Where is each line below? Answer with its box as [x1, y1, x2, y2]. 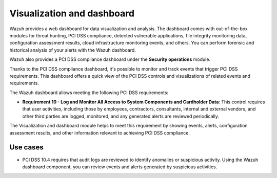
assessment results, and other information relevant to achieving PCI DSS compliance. [9, 129, 190, 136]
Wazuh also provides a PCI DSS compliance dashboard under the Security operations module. [9, 56, 210, 62]
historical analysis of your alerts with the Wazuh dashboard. [9, 47, 136, 53]
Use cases [9, 143, 44, 152]
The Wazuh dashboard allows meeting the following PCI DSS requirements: [9, 90, 169, 96]
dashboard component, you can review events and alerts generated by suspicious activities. [22, 164, 217, 170]
